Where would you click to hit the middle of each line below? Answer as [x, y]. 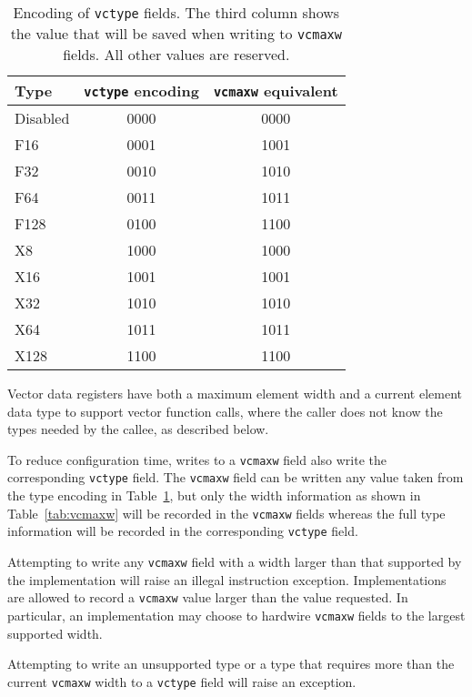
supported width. [55, 633]
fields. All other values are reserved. [176, 54]
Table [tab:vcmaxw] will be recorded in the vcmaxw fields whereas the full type [226, 513]
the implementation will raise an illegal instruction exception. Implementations [227, 579]
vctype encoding [141, 91]
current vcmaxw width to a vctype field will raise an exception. [182, 681]
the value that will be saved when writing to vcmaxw [176, 33]
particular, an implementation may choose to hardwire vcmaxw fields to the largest [236, 615]
